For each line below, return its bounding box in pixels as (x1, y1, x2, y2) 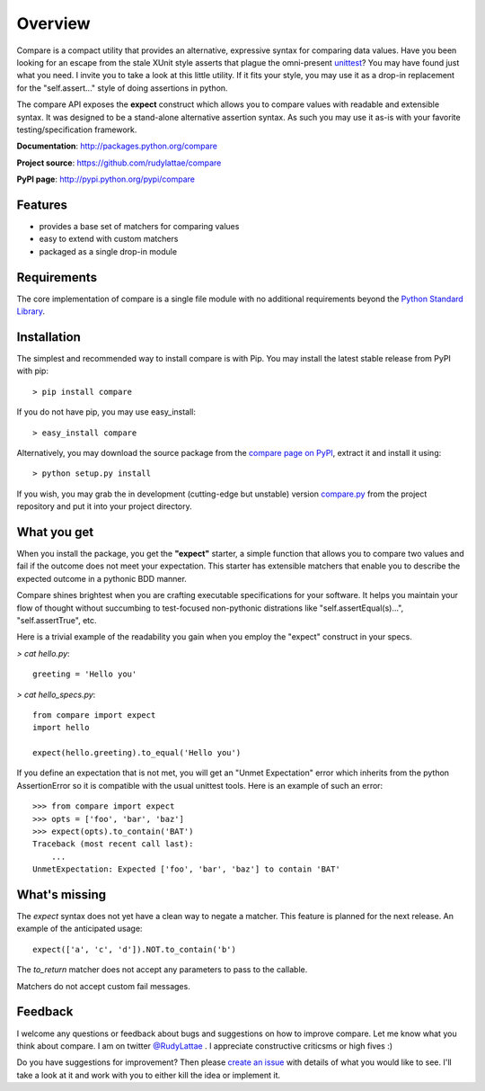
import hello (32, 722, 90, 733)
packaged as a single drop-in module (39, 246, 178, 256)
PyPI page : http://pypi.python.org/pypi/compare (16, 174, 196, 184)
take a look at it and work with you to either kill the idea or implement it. (16, 1069, 281, 1080)
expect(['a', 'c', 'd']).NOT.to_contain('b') (32, 944, 237, 954)
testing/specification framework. (16, 124, 137, 135)
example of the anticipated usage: (16, 923, 143, 935)
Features (16, 197, 67, 212)
